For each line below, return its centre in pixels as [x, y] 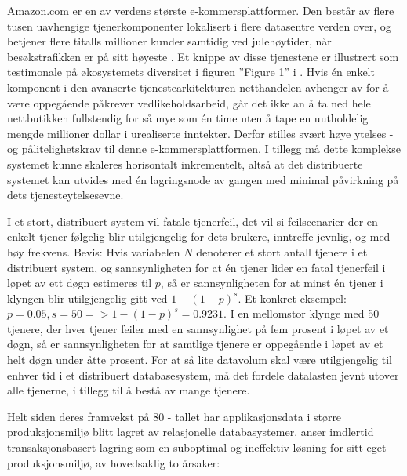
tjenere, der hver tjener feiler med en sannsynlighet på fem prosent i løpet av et [198, 328]
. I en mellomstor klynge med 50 [302, 313]
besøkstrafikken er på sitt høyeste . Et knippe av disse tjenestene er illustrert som [203, 56]
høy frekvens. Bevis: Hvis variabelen [94, 251]
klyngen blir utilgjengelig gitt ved [87, 298]
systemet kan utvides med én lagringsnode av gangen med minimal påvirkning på [203, 179]
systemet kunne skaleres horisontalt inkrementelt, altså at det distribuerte [185, 164]
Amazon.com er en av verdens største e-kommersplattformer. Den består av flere [201, 10]
